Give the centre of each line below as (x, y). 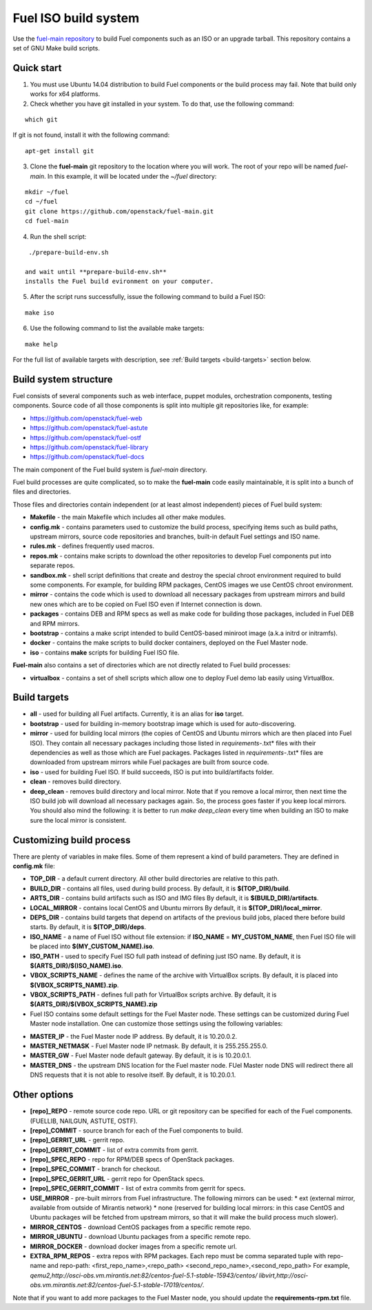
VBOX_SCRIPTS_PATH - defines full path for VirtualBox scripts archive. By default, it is (153, 995)
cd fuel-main (47, 221)
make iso (40, 313)
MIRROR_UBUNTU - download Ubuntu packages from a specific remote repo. (141, 1237)
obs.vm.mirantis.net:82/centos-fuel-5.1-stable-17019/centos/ (116, 1285)
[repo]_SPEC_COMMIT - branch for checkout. (95, 1169)
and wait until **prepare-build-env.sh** (96, 272)
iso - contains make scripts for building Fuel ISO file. (105, 652)
